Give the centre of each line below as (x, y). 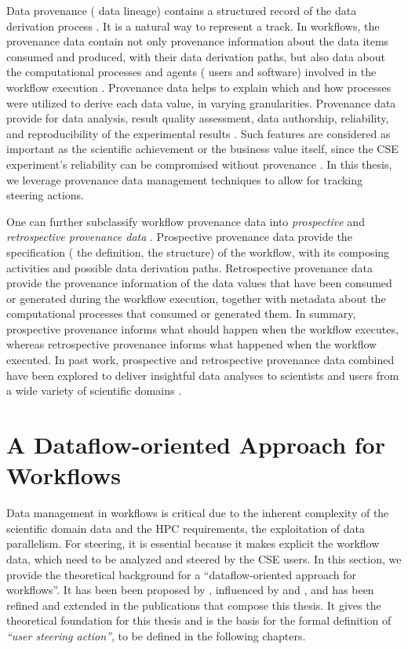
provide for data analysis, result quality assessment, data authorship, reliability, (198, 118)
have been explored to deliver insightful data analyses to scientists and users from (203, 375)
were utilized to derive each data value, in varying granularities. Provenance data (201, 102)
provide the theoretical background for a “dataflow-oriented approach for (181, 574)
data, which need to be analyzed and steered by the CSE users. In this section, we (204, 558)
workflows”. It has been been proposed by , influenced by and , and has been (190, 590)
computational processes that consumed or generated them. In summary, (181, 314)
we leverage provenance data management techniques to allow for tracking (185, 179)
